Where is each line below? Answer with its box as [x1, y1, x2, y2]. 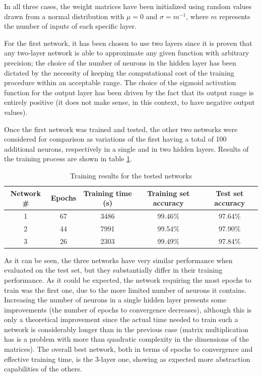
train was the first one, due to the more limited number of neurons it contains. [4, 284, 247, 295]
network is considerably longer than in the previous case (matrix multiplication [4, 324, 248, 334]
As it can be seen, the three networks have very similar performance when [4, 255, 233, 265]
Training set [147, 187, 190, 198]
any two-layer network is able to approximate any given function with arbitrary [4, 47, 249, 58]
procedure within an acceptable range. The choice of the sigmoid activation [4, 77, 236, 88]
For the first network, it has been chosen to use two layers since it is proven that [4, 37, 252, 48]
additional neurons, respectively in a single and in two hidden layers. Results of [4, 143, 249, 154]
